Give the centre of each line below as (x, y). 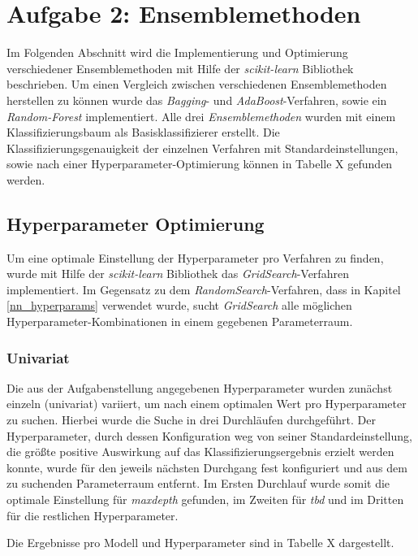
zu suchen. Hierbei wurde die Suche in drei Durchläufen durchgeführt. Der (192, 420)
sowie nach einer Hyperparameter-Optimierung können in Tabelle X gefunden (200, 164)
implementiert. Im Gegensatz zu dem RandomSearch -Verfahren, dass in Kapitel (204, 289)
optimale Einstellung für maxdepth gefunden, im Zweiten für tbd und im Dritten (205, 500)
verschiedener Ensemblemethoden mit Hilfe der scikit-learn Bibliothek (180, 68)
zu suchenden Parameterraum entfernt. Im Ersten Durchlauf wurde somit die (198, 483)
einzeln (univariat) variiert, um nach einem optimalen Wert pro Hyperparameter (207, 404)
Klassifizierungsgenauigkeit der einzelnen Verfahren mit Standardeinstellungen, (203, 148)
